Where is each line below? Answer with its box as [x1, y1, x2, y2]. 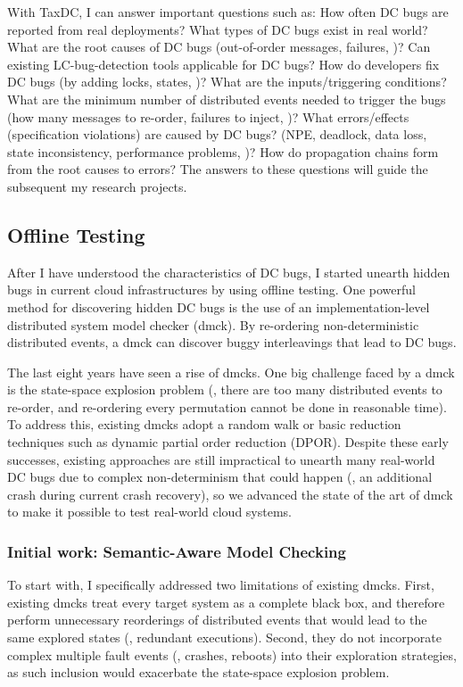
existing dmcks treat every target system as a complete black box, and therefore [7, 592, 445, 611]
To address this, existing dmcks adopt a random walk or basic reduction [7, 415, 401, 434]
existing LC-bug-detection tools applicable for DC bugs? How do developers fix [7, 54, 440, 73]
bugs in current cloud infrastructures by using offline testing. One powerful [7, 280, 416, 299]
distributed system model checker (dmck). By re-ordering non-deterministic [7, 315, 419, 334]
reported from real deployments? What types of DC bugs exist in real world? [7, 20, 428, 38]
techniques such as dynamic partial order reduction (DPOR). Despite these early [7, 433, 449, 451]
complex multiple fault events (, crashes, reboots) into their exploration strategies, [7, 645, 457, 664]
